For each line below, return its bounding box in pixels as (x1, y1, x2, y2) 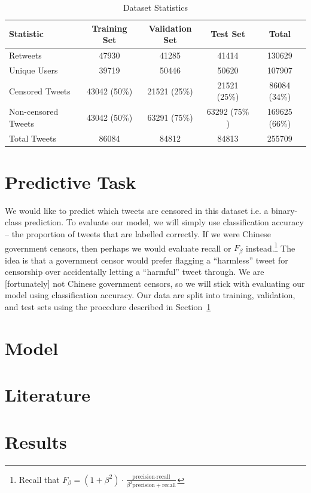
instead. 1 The (246, 240, 295, 254)
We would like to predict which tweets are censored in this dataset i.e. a (5, 204, 269, 216)
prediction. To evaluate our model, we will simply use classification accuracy (24, 216, 304, 228)
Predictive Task (5, 169, 136, 194)
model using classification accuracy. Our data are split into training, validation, (5, 289, 295, 301)
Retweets (9, 49, 42, 62)
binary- (271, 204, 298, 216)
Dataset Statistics (123, 1, 188, 13)
